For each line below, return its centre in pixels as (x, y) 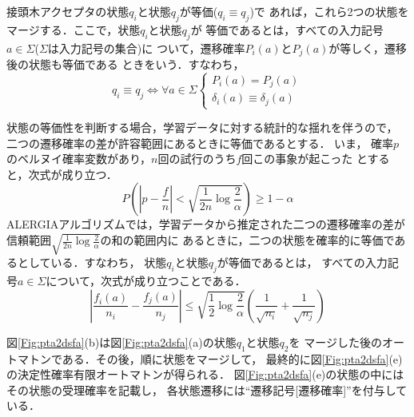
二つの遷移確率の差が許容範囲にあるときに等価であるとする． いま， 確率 (200, 143)
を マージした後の (335, 342)
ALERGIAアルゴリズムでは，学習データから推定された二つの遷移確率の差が (206, 224)
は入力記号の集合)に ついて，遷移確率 (146, 48)
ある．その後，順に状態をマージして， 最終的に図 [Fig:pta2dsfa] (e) (232, 358)
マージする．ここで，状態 (74, 29)
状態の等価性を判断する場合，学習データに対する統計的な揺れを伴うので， (202, 127)
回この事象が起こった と (305, 159)
